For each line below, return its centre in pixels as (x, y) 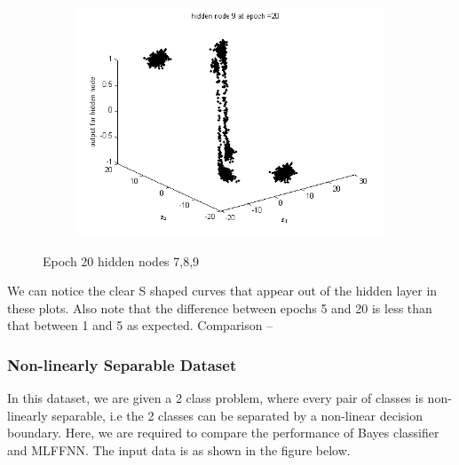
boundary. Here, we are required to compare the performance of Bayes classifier (223, 433)
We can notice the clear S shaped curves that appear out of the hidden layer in (222, 291)
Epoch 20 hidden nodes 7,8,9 (121, 260)
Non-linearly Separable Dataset (122, 364)
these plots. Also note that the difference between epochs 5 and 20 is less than (220, 307)
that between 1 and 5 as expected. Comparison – (140, 325)
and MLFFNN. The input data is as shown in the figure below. (179, 449)
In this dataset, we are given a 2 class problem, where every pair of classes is (215, 398)
